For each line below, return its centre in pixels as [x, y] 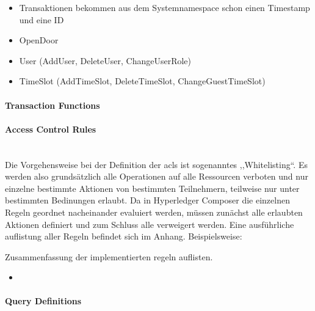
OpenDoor [39, 40]
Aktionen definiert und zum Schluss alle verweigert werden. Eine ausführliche [150, 224]
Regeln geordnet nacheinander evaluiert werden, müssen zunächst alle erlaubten [154, 212]
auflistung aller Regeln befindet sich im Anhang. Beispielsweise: [124, 236]
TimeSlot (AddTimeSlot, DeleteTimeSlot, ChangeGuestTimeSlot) [142, 81]
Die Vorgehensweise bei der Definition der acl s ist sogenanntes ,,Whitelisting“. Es [156, 164]
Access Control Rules [51, 129]
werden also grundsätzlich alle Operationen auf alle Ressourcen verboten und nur [157, 176]
